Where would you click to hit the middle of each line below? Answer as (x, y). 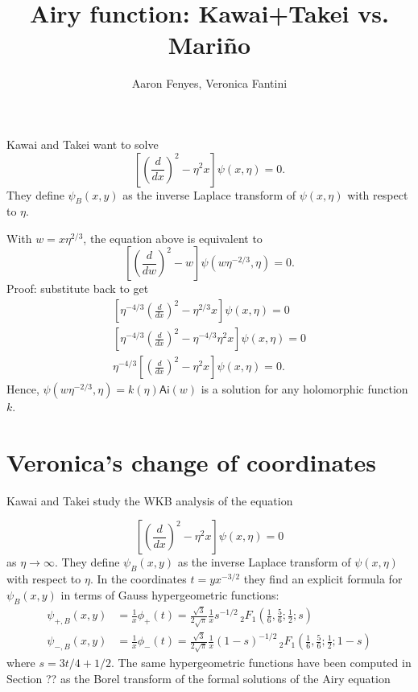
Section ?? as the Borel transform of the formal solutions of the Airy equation (199, 678)
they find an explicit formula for (323, 579)
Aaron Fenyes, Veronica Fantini (209, 83)
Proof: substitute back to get (78, 288)
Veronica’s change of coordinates (192, 461)
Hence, (23, 389)
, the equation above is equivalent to (173, 238)
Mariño (209, 45)
